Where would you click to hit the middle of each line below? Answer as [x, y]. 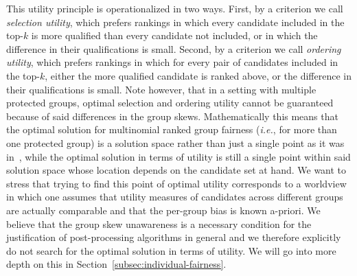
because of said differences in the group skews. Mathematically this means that [172, 116]
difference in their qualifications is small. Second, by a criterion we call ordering [174, 48]
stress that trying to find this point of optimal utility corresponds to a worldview [176, 183]
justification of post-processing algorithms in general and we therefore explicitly [174, 237]
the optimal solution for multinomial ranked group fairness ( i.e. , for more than [172, 129]
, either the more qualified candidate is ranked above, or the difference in [198, 75]
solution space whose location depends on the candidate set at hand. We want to [176, 170]
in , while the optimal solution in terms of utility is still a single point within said [178, 156]
